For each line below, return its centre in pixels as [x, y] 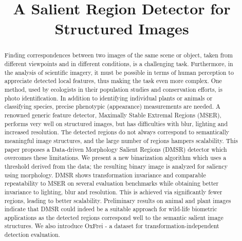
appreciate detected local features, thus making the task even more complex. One [113, 81]
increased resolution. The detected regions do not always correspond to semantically [117, 132]
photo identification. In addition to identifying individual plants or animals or [108, 98]
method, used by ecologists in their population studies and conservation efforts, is [113, 89]
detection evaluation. [32, 235]
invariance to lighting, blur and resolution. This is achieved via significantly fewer [113, 192]
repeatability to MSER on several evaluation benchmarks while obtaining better [111, 183]
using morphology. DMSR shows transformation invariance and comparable [105, 175]
